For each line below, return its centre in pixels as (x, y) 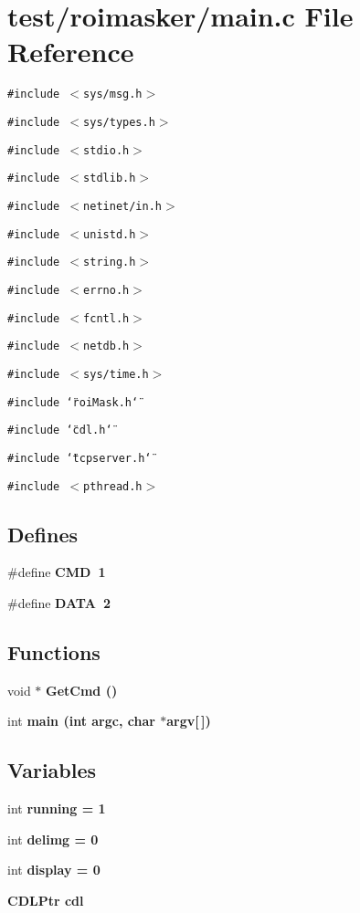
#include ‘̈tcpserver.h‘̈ (79, 458)
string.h (110, 262)
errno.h (106, 290)
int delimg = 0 (53, 839)
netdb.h (106, 346)
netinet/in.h (122, 206)
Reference (71, 52)
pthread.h (113, 486)
